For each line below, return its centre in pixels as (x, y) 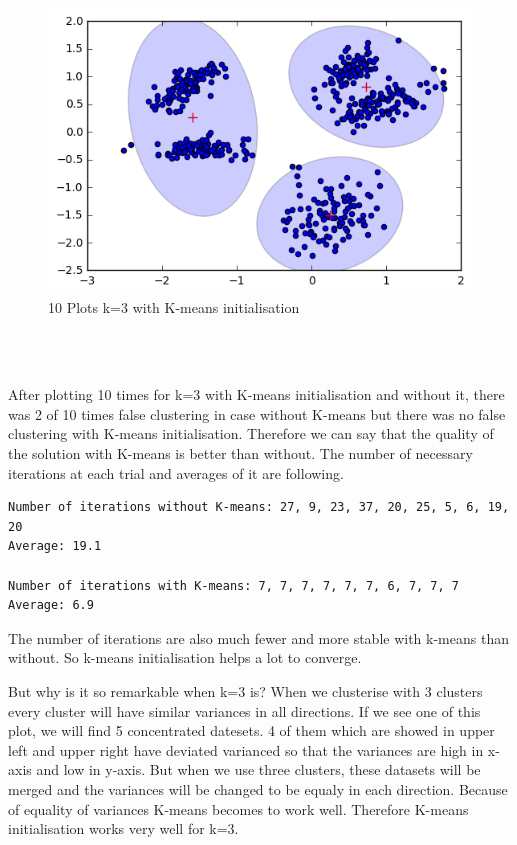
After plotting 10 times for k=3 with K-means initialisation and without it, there (256, 394)
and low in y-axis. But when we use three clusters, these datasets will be (258, 769)
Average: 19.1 (55, 546)
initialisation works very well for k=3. (123, 828)
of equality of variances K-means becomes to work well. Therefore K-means (238, 808)
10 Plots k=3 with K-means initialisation (174, 307)
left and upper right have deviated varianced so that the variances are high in (246, 749)
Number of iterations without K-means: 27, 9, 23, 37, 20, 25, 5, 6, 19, (259, 507)
